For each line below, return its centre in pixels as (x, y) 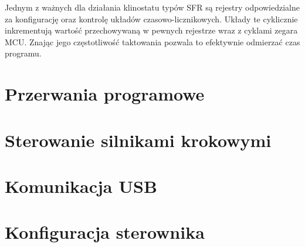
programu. (23, 53)
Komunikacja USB (81, 186)
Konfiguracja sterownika (105, 232)
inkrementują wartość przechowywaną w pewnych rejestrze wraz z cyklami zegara (151, 30)
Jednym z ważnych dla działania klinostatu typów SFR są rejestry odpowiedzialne (152, 7)
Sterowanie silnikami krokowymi (138, 140)
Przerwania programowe (105, 94)
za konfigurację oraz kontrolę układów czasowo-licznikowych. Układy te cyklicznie (151, 19)
